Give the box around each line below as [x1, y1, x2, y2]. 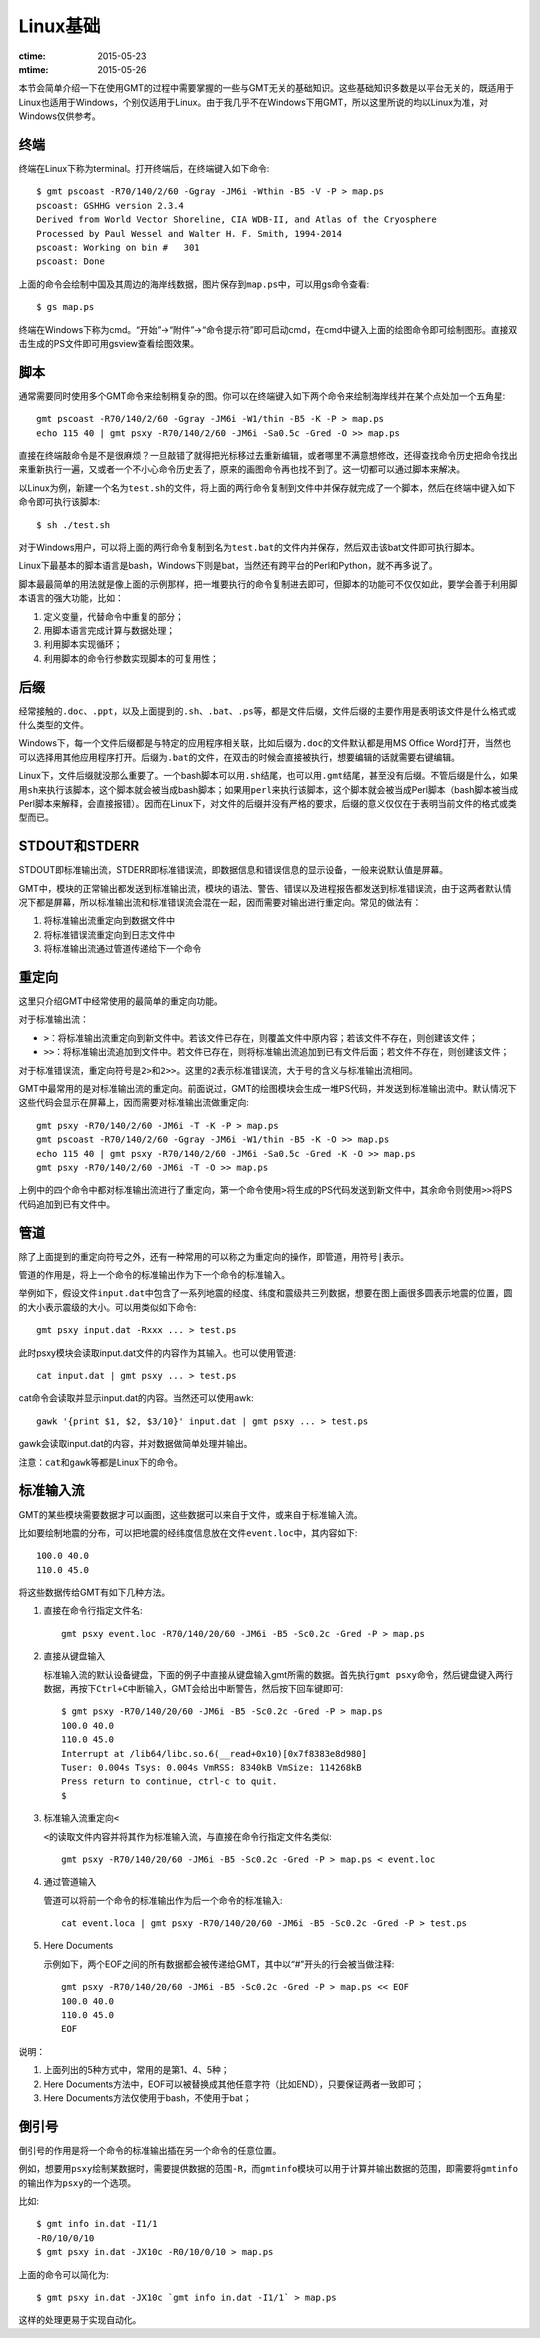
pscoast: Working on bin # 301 [36, 241, 200, 253]
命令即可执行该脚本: [18, 496, 101, 508]
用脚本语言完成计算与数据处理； [43, 624, 175, 636]
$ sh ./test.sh [36, 519, 111, 530]
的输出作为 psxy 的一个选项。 [18, 2176, 137, 2189]
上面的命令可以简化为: [18, 2268, 110, 2280]
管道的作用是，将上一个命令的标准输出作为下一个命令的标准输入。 [18, 1269, 290, 1281]
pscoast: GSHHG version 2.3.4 [36, 200, 185, 211]
